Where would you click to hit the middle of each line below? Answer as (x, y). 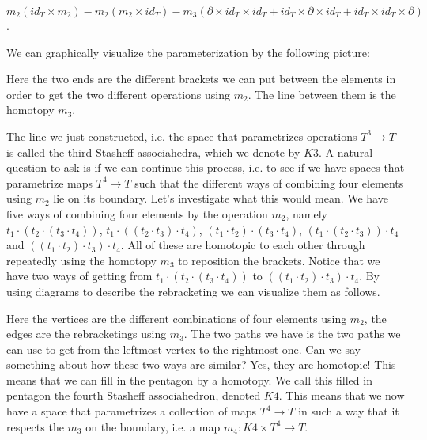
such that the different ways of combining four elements (269, 182)
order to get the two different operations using (119, 94)
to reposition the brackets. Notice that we (279, 260)
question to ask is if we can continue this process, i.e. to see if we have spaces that (206, 167)
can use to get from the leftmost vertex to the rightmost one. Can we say (183, 349)
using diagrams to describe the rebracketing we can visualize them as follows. (193, 291)
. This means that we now (342, 395)
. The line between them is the (322, 94)
